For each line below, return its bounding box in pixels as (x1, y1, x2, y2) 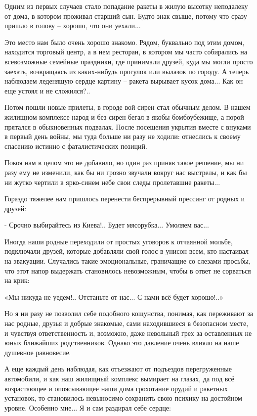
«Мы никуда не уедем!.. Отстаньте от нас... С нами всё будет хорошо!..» (4, 291, 223, 302)
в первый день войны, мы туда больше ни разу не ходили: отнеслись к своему (4, 131, 241, 141)
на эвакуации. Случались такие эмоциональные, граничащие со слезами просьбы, (4, 256, 251, 266)
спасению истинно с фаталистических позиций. (4, 140, 147, 151)
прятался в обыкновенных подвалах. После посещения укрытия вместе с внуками (4, 121, 251, 132)
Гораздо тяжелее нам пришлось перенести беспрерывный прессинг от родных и (4, 193, 245, 204)
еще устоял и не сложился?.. (4, 85, 90, 95)
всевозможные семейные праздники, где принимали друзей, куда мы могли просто (4, 56, 253, 66)
